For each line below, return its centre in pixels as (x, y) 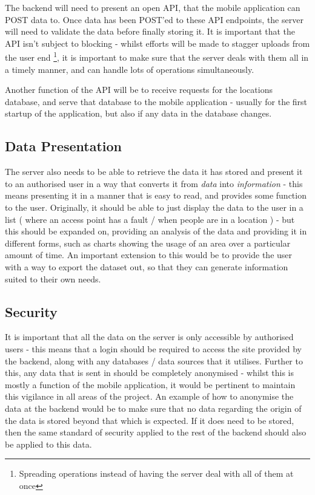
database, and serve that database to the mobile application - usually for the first (156, 101)
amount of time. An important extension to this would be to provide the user (149, 255)
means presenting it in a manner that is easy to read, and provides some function (156, 195)
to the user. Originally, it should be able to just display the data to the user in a (154, 207)
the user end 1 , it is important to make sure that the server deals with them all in (157, 56)
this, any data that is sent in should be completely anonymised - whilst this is (149, 373)
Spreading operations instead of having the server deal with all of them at (156, 473)
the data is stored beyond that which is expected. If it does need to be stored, (150, 420)
